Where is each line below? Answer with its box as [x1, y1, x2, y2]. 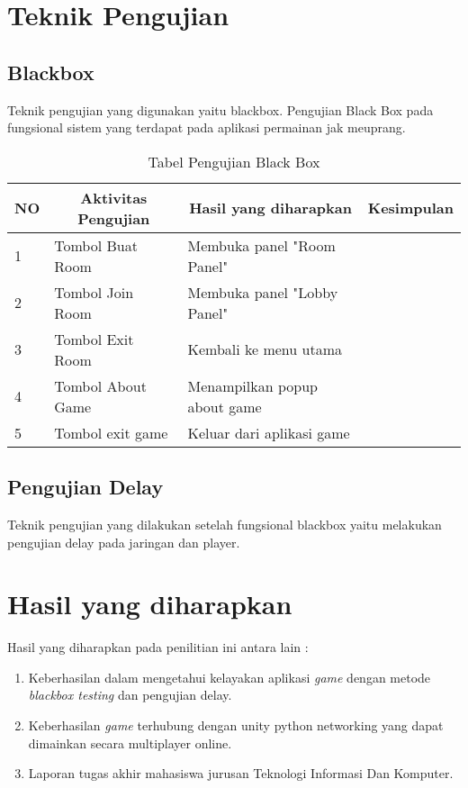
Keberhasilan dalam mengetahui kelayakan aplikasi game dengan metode [28, 667, 431, 686]
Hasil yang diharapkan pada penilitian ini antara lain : [7, 638, 309, 657]
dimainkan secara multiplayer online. [28, 733, 232, 752]
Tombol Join [54, 281, 134, 303]
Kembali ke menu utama [187, 339, 342, 360]
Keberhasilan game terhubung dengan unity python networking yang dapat [28, 716, 444, 735]
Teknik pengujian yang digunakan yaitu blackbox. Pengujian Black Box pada [7, 100, 434, 119]
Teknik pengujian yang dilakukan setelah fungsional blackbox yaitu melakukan [7, 514, 442, 533]
